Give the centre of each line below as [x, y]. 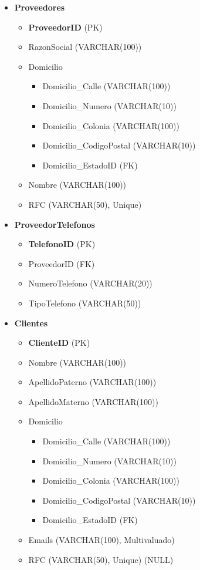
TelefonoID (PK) [62, 244]
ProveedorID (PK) [65, 27]
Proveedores [40, 7]
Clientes [31, 323]
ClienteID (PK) [59, 343]
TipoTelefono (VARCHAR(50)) [85, 303]
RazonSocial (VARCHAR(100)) [85, 47]
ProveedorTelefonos [55, 224]
